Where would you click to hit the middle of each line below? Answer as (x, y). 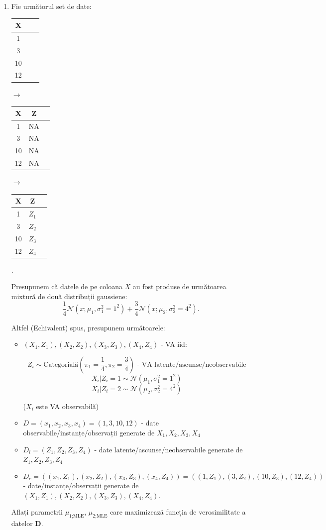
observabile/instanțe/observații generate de (89, 432)
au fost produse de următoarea (179, 286)
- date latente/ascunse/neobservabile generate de (168, 449)
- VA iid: (174, 344)
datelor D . (27, 523)
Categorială (61, 365)
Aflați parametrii (37, 512)
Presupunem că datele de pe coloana (67, 286)
